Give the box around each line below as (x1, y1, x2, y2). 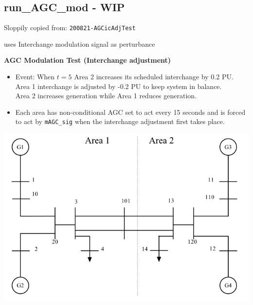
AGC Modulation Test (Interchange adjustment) (4, 55, 171, 65)
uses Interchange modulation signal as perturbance (4, 38, 155, 49)
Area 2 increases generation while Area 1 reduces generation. (15, 90, 197, 101)
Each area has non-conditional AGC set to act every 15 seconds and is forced (15, 107, 246, 117)
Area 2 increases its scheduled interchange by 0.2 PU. (74, 72, 234, 82)
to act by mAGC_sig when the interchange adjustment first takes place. (15, 116, 225, 126)
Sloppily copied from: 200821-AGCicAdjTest (4, 22, 136, 33)
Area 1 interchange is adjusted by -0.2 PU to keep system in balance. (15, 81, 222, 91)
